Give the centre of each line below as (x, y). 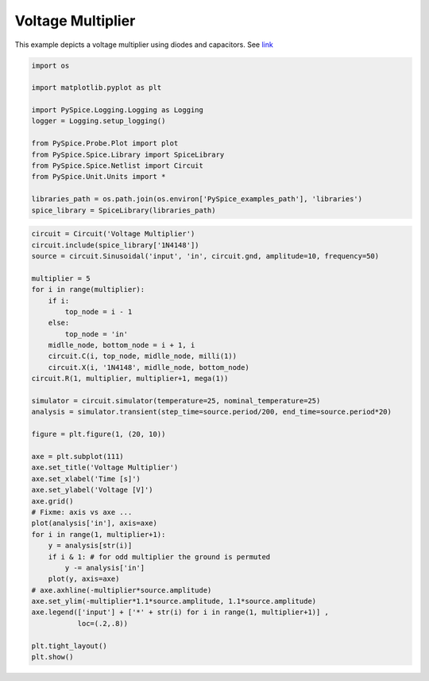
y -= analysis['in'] (105, 568)
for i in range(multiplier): (88, 290)
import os (50, 65)
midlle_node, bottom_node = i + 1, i (122, 345)
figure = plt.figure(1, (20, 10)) (99, 434)
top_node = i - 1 (99, 311)
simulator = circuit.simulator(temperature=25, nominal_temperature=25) (176, 401)
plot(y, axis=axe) (84, 579)
